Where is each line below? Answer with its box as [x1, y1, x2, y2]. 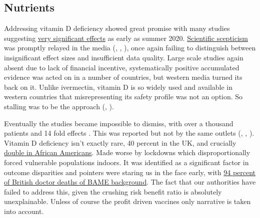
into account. [4, 206, 44, 216]
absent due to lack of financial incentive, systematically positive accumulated [4, 62, 239, 72]
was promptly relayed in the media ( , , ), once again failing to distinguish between [4, 42, 256, 53]
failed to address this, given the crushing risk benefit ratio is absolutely [4, 186, 222, 197]
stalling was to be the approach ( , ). [4, 101, 114, 111]
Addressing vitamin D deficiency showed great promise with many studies [4, 23, 230, 33]
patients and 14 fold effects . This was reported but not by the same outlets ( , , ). [4, 128, 254, 138]
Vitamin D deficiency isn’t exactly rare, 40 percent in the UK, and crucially [4, 137, 236, 148]
